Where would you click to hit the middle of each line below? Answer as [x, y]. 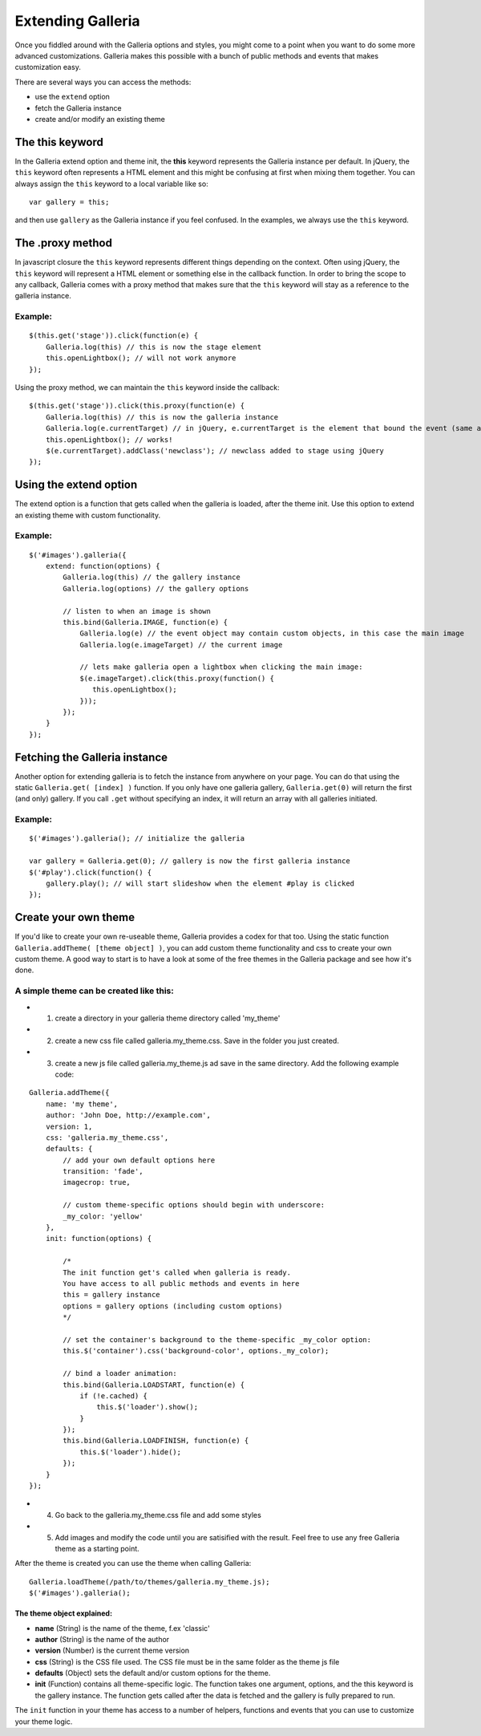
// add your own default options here [139, 1160]
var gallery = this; [69, 202]
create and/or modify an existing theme [100, 119]
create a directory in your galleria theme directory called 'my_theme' [168, 1018]
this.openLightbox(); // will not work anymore [141, 358]
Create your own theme [75, 917]
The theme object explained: [63, 1613]
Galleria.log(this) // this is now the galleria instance [162, 417]
